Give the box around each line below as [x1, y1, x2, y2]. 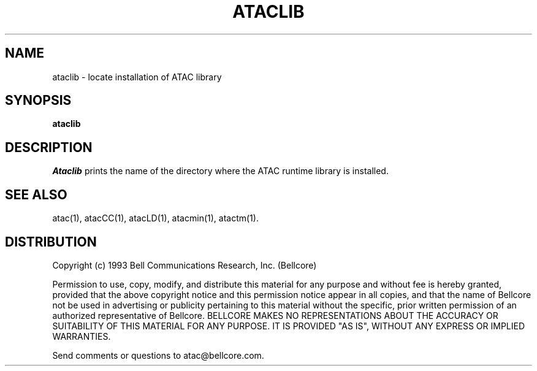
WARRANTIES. [52, 331, 111, 342]
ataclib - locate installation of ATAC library [52, 71, 222, 82]
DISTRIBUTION [5, 234, 97, 250]
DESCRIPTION [5, 139, 93, 155]
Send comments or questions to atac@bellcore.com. [52, 350, 264, 361]
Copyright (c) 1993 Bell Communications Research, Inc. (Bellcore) [52, 259, 317, 270]
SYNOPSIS [5, 93, 72, 109]
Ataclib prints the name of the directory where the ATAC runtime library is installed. [52, 166, 389, 177]
